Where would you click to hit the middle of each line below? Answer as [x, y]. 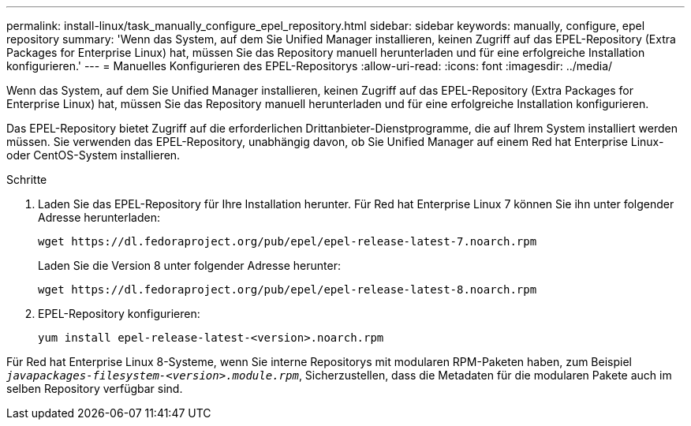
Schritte [27, 179]
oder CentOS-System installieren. [93, 155]
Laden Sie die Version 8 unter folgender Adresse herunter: [189, 265]
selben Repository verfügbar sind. [95, 389]
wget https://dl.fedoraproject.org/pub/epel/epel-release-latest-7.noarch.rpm [288, 241]
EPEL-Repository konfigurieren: [119, 314]
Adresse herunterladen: [99, 217]
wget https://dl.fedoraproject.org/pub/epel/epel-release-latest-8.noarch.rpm [288, 290]
